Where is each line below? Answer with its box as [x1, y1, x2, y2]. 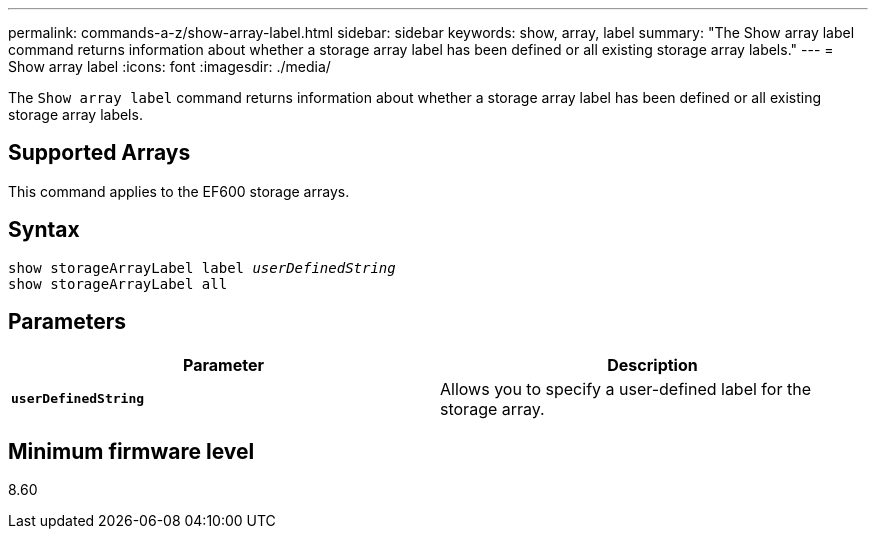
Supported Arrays [8, 140, 191, 166]
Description [607, 354, 698, 375]
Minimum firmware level [8, 438, 255, 464]
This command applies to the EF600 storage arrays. [8, 182, 350, 200]
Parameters [8, 309, 126, 335]
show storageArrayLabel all [8, 275, 228, 292]
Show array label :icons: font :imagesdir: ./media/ [8, 58, 331, 75]
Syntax [8, 217, 80, 243]
